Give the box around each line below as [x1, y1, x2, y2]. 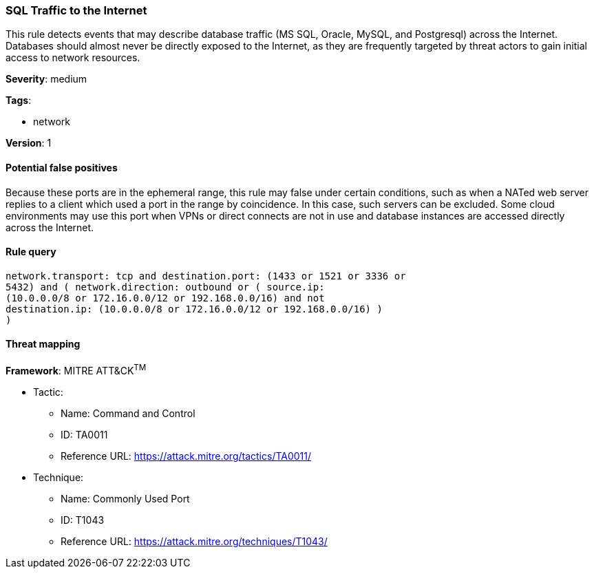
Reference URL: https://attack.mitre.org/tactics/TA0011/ [61, 449, 312, 462]
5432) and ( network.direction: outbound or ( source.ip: [6, 281, 325, 293]
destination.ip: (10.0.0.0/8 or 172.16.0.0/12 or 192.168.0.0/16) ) [6, 303, 383, 315]
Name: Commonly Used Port [61, 492, 190, 504]
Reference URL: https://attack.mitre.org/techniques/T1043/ [61, 535, 328, 547]
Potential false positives [6, 161, 118, 173]
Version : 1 [6, 137, 52, 149]
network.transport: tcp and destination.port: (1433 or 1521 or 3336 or [6, 270, 406, 281]
